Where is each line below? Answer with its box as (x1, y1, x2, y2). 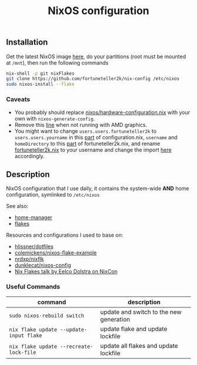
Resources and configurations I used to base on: (6, 232, 123, 239)
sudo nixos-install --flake (6, 81, 75, 88)
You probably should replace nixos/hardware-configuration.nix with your (14, 109, 191, 116)
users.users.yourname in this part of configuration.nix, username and (14, 133, 178, 140)
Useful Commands (6, 283, 60, 291)
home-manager (14, 214, 53, 221)
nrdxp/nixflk (14, 256, 44, 263)
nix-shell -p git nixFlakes (6, 71, 75, 76)
